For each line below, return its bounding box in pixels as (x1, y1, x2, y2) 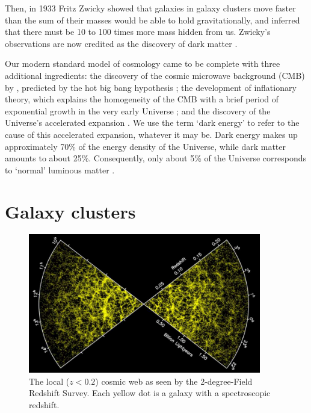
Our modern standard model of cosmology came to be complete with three (5, 57, 280, 70)
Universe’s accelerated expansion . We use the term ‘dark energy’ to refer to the (5, 116, 300, 129)
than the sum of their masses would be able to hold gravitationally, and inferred (5, 13, 300, 26)
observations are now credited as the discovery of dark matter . (5, 37, 238, 49)
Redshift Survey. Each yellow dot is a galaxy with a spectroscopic (29, 387, 271, 399)
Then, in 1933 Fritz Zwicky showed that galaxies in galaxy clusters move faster (5, 2, 296, 14)
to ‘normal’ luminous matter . (5, 163, 115, 176)
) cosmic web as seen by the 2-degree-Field (95, 374, 253, 387)
